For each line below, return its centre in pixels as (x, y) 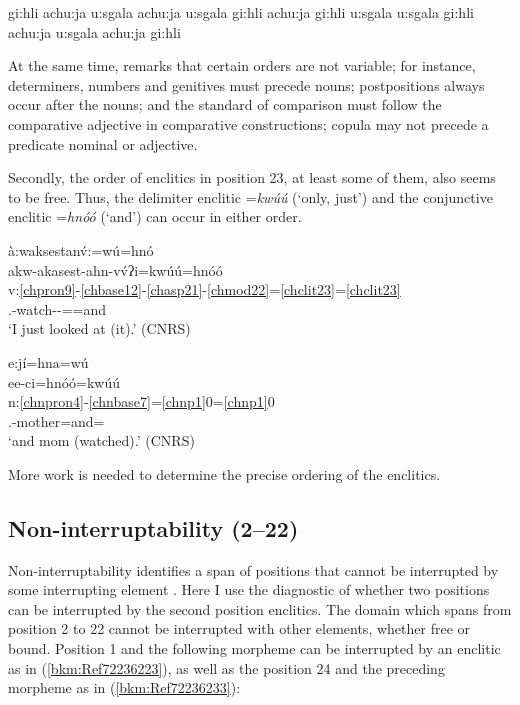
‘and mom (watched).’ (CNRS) (101, 440)
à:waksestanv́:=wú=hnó (81, 249)
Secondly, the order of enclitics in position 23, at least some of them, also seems (252, 177)
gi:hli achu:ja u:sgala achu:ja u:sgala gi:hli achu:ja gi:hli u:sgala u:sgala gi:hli (241, 12)
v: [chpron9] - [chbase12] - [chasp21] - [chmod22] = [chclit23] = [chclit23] (204, 289)
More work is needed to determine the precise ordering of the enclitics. (224, 473)
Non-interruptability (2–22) (153, 527)
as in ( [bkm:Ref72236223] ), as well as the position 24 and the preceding (226, 667)
